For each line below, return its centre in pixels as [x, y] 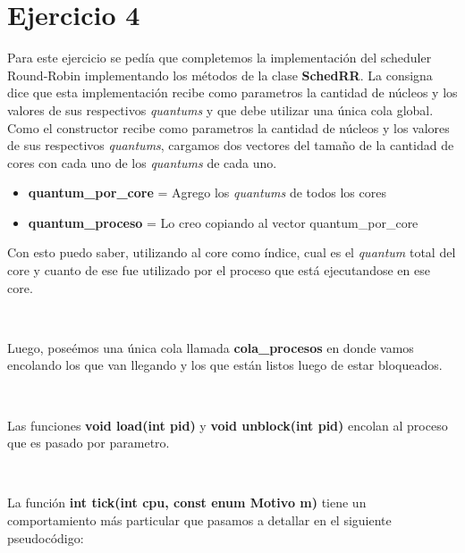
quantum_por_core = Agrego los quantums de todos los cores [207, 193]
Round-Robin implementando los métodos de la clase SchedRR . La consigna [220, 75]
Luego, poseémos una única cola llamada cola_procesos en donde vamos [211, 347]
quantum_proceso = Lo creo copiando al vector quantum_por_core [223, 222]
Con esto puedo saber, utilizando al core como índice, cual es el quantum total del [232, 252]
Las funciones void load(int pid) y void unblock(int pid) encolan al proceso [228, 425]
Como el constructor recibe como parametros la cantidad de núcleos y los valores [228, 127]
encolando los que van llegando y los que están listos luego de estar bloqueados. [225, 365]
